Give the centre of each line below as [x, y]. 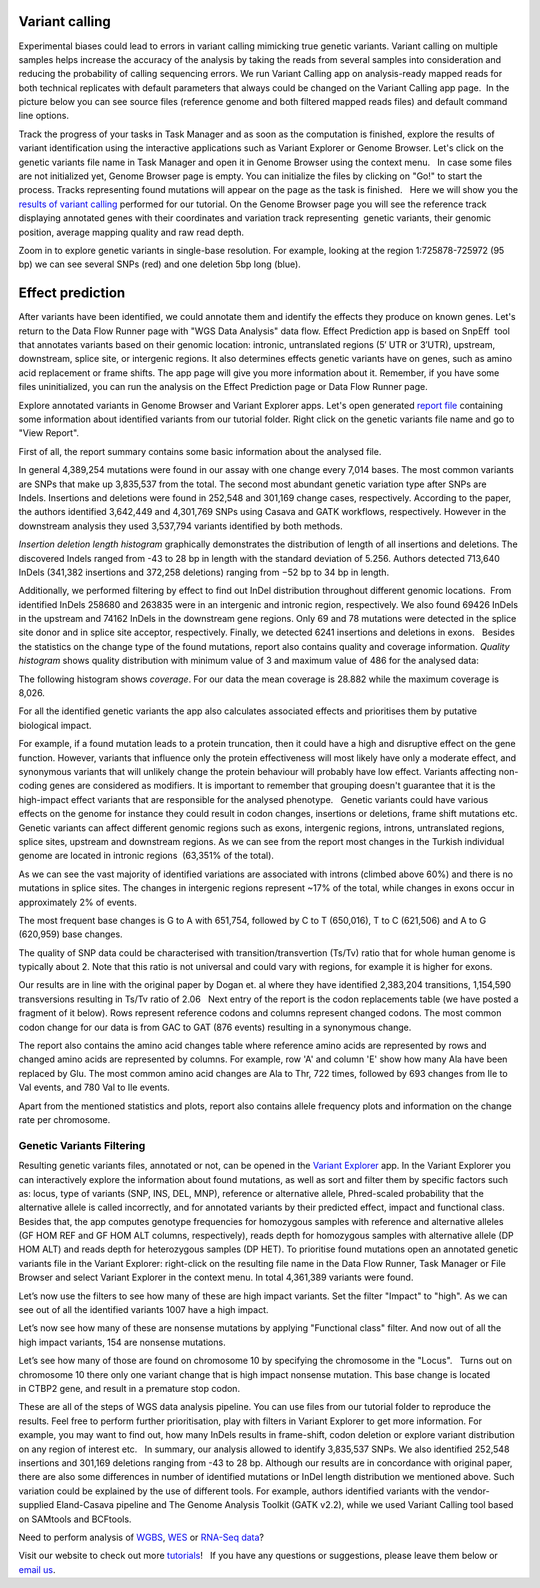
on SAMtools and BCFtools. [75, 1519]
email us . [37, 1569]
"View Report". [49, 433]
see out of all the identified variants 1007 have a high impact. [143, 1310]
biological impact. [55, 725]
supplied [36, 1505]
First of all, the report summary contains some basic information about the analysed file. [200, 451]
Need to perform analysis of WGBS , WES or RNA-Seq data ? [141, 1537]
